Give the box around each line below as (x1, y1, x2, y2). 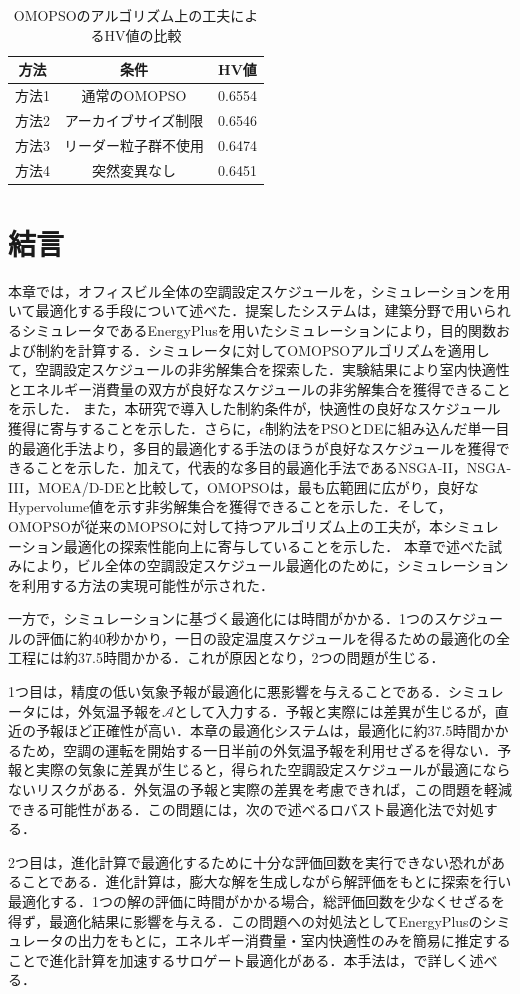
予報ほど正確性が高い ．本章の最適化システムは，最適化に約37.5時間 (35, 720, 481, 741)
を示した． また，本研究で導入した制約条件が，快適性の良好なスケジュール (8, 398, 501, 419)
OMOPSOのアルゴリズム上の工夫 (13, 5, 231, 25)
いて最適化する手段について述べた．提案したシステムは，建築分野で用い (8, 300, 483, 321)
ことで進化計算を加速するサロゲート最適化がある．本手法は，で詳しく (8, 949, 470, 970)
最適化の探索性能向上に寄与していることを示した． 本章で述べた (63, 535, 488, 556)
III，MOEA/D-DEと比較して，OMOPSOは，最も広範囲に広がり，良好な (8, 476, 479, 497)
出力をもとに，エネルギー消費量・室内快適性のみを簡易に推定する (77, 930, 511, 951)
